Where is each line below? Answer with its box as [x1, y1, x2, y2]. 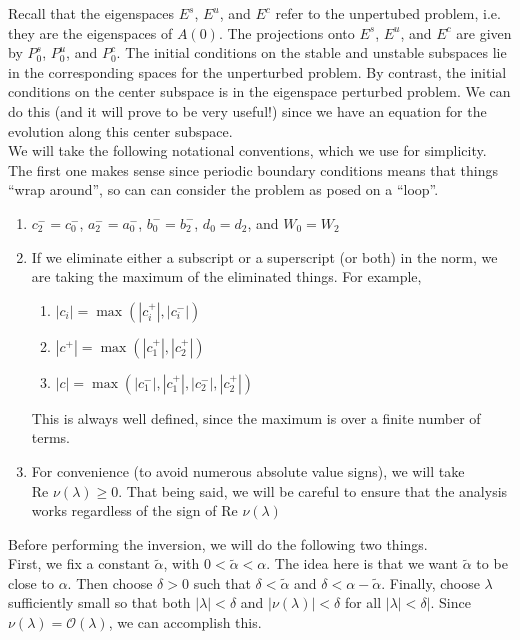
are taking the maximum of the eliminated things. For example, [31, 266, 422, 287]
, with [163, 553, 200, 574]
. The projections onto [218, 22, 355, 43]
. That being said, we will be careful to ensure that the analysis [118, 480, 508, 501]
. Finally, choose [381, 572, 480, 593]
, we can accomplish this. [108, 612, 262, 633]
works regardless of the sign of [31, 500, 217, 521]
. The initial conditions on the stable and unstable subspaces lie [116, 42, 507, 63]
